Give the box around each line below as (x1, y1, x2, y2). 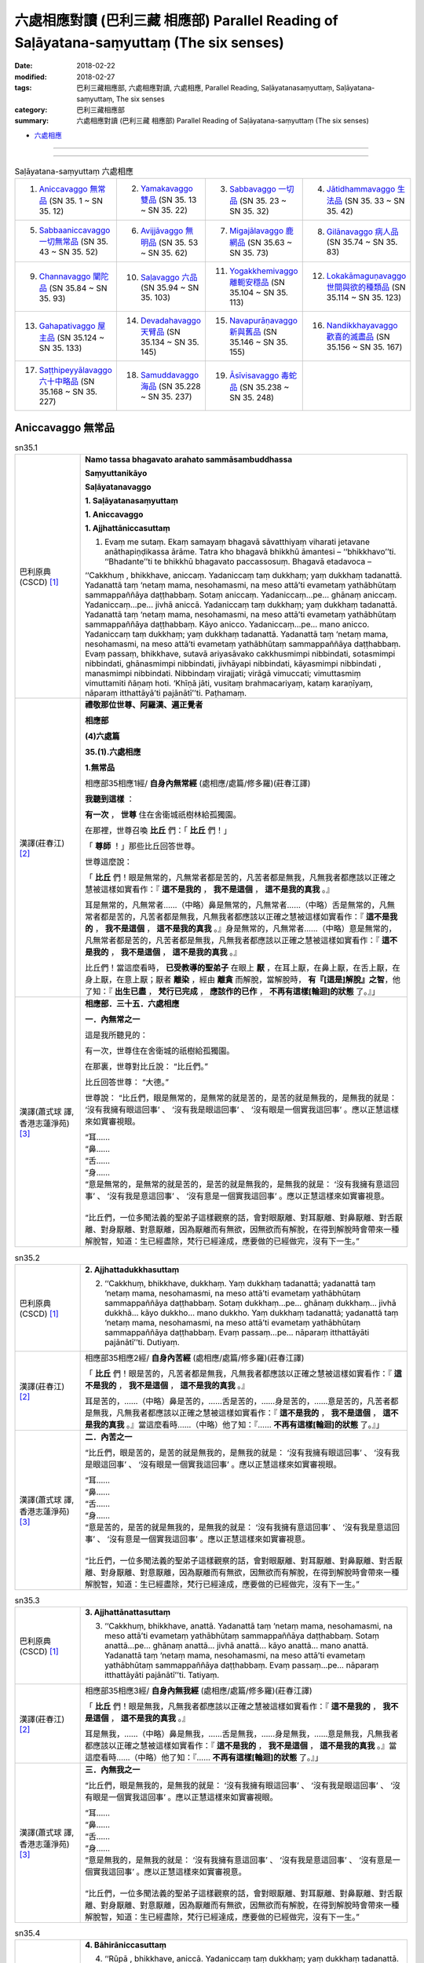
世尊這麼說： (85, 857, 133, 868)
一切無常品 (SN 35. (38, 236, 109, 247)
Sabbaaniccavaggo (38, 225, 111, 236)
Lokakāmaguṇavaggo (326, 271, 407, 282)
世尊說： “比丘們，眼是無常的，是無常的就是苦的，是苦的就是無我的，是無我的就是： (85, 1092, 397, 1103)
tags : (14, 83, 32, 93)
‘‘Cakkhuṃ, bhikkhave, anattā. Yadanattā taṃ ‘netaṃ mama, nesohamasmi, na (104, 1621, 393, 1632)
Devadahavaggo (140, 315, 202, 326)
